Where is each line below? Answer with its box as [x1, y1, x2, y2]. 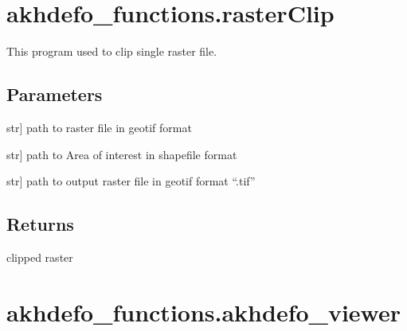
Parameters [6, 82, 103, 107]
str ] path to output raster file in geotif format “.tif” [6, 173, 256, 189]
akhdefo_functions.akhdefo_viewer [6, 295, 401, 328]
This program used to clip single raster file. [6, 43, 217, 60]
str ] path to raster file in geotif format [6, 119, 192, 135]
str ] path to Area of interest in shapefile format [6, 146, 237, 162]
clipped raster [6, 248, 73, 265]
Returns [6, 212, 74, 236]
